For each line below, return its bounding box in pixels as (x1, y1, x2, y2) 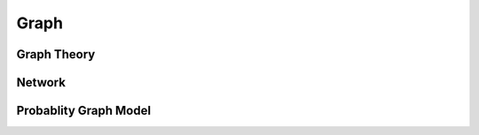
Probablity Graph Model (16, 103, 151, 118)
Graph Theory (16, 47, 96, 62)
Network (16, 75, 67, 90)
